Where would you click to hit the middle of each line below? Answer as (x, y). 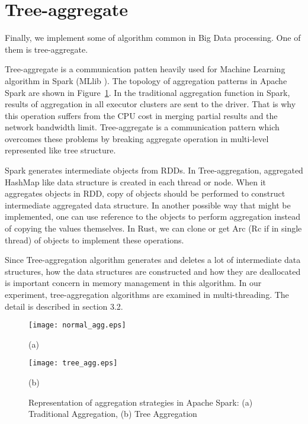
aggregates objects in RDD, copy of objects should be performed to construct (145, 193)
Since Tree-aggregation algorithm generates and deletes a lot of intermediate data (153, 260)
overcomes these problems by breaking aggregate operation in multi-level (137, 138)
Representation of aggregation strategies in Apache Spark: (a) (141, 402)
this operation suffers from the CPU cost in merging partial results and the (141, 115)
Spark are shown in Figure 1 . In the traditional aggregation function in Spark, (147, 92)
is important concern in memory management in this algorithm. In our (133, 283)
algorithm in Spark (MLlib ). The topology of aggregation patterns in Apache (146, 80)
